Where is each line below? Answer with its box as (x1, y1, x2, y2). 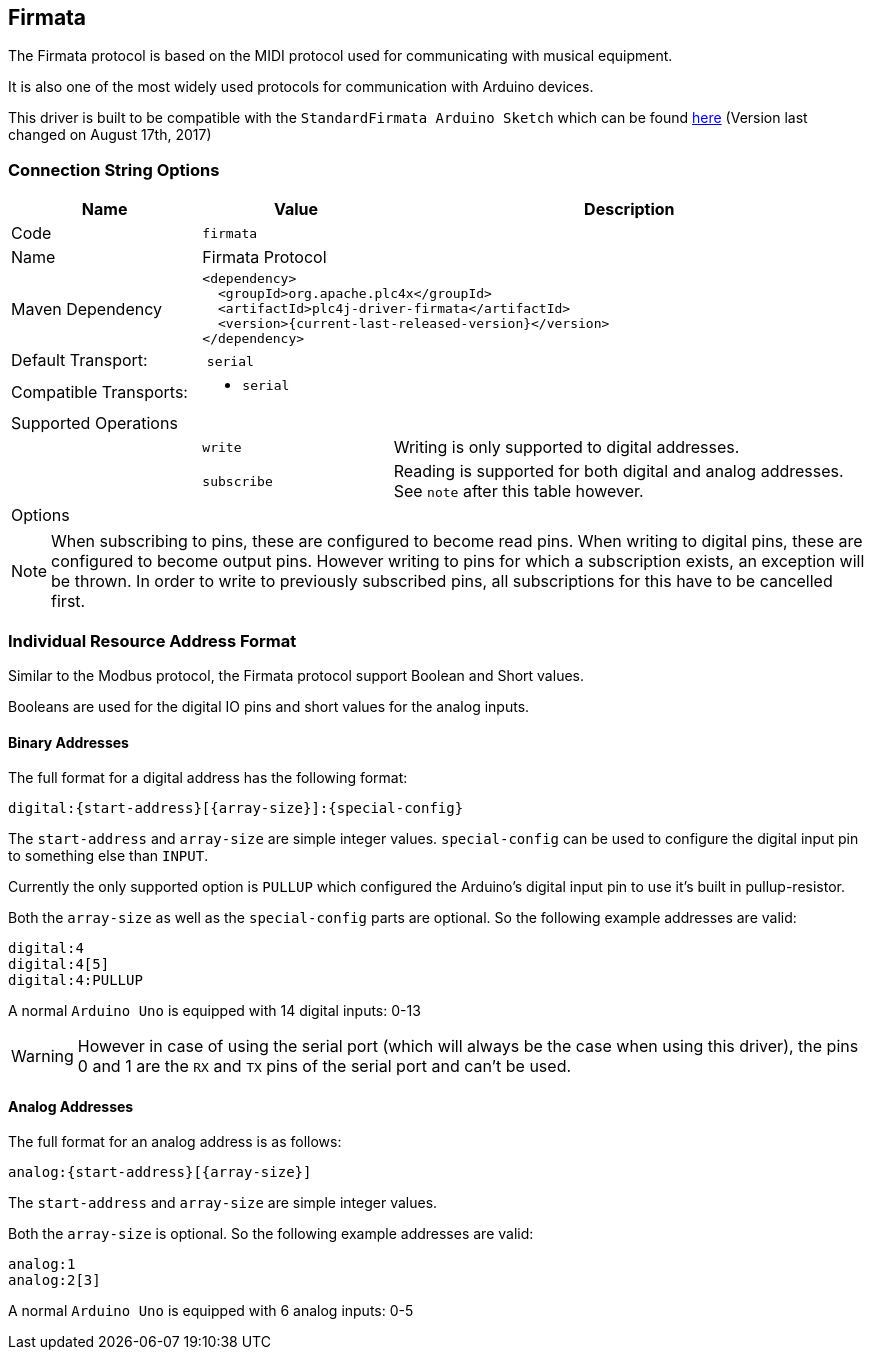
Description (584, 199, 675, 220)
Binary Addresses (8, 733, 129, 751)
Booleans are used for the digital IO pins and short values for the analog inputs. (8, 697, 530, 715)
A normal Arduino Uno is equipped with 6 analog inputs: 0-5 (8, 1302, 414, 1320)
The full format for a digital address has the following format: (8, 769, 408, 787)
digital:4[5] (8, 956, 110, 973)
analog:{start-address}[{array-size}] (8, 1164, 312, 1181)
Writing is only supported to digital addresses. (393, 437, 740, 458)
